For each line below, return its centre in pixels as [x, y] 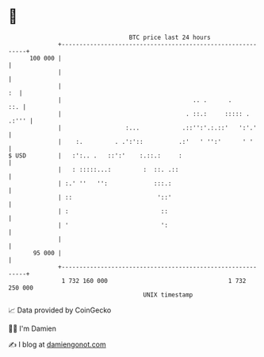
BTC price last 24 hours [170, 37]
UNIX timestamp [168, 295]
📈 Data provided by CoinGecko [60, 310]
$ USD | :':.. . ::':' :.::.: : [95, 155]
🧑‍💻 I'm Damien [33, 328]
